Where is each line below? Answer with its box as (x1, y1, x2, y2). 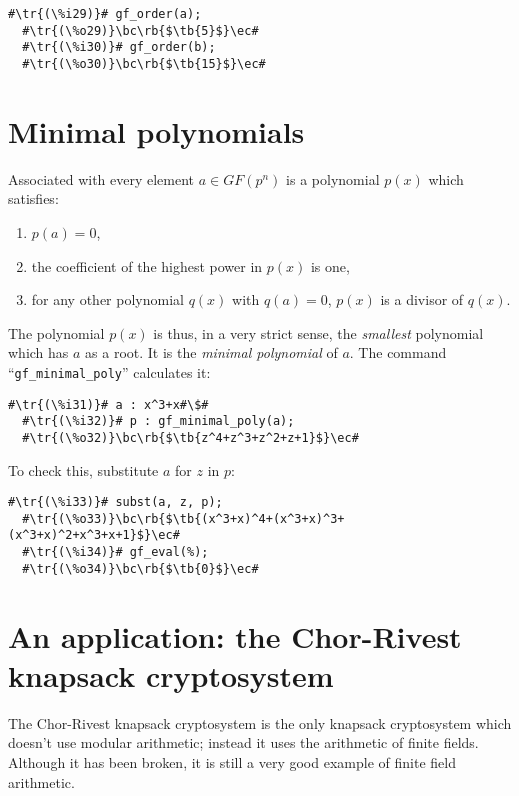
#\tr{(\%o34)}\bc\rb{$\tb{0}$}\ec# (22, 561, 259, 576)
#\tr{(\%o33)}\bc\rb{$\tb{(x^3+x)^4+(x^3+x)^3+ (22, 511, 345, 526)
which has (8, 342, 69, 363)
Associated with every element (8, 168, 195, 189)
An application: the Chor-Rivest (8, 615, 462, 656)
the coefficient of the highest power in (31, 255, 263, 276)
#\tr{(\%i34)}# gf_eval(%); (22, 545, 209, 560)
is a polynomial (286, 168, 380, 189)
